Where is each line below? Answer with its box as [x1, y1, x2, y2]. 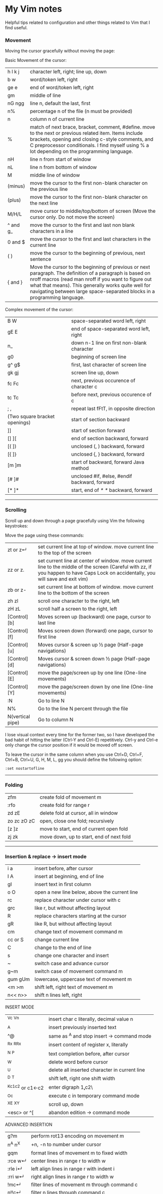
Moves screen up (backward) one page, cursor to [38, 613, 151, 620]
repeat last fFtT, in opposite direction [71, 405, 155, 412]
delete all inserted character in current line [48, 1066, 145, 1073]
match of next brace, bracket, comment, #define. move [30, 124, 155, 131]
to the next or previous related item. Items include [30, 130, 143, 137]
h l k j [7, 68, 19, 75]
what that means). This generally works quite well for [30, 282, 151, 289]
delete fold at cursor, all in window [39, 809, 118, 816]
